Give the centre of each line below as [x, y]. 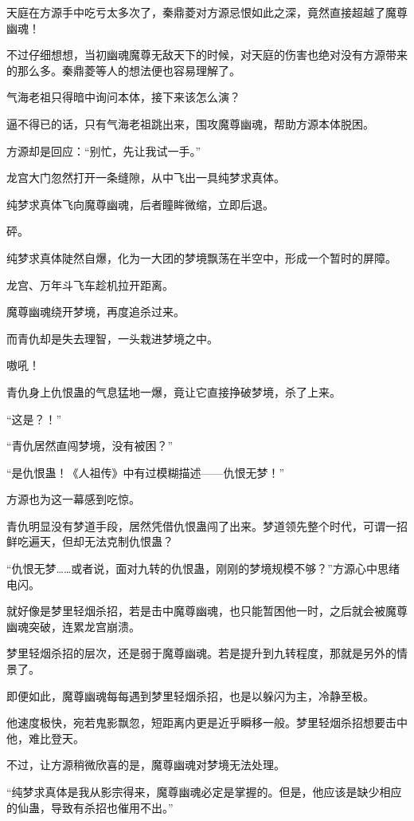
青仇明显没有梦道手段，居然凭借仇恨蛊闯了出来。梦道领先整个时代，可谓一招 [207, 525]
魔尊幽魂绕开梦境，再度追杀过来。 [96, 312]
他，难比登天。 [45, 738]
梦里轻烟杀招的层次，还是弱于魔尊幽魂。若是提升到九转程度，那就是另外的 [201, 653]
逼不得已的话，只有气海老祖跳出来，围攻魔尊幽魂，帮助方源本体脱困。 [190, 123]
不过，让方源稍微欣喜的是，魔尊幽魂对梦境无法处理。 [146, 765]
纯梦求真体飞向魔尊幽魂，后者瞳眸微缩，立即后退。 [140, 204]
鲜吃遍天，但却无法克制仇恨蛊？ [90, 541]
